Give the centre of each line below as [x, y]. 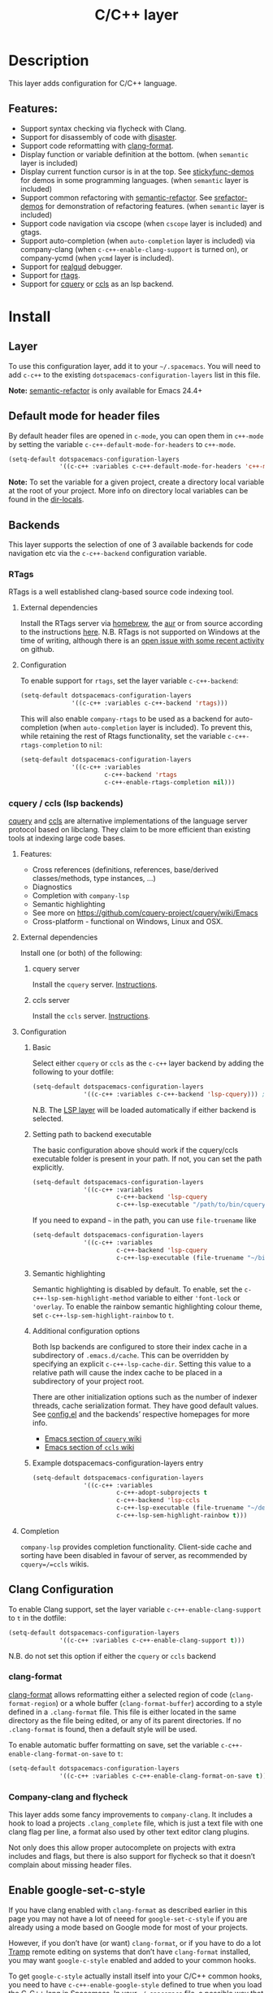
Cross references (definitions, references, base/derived [126, 869]
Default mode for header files [84, 416]
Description [49, 61]
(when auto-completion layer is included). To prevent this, [156, 727]
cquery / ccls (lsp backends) [66, 803]
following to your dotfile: [73, 1071]
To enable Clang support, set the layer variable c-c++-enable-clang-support [135, 1609]
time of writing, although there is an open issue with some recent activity [142, 640]
